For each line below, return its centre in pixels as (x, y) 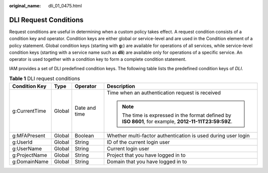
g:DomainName (31, 162)
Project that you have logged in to (146, 155)
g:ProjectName (30, 155)
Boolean (84, 135)
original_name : (25, 6)
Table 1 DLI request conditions (45, 79)
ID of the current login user (138, 142)
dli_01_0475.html (65, 6)
